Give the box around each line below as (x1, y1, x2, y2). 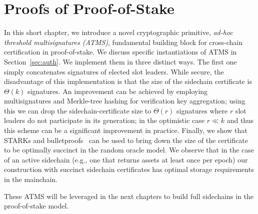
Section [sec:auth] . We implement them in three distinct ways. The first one (4, 56, 237, 66)
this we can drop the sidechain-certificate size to (4, 105, 151, 115)
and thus (226, 115, 254, 125)
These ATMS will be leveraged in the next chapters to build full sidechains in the (4, 190, 253, 201)
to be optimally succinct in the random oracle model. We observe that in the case (4, 144, 254, 155)
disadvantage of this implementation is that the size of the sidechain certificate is (4, 76, 252, 86)
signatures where (176, 105, 228, 115)
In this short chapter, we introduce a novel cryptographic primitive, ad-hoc (4, 27, 233, 37)
